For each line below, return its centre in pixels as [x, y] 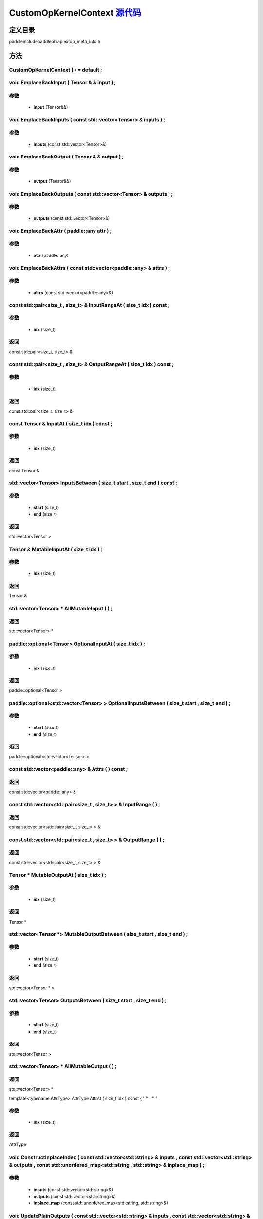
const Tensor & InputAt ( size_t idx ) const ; [61, 423]
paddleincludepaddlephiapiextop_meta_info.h [55, 42]
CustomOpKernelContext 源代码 [75, 13]
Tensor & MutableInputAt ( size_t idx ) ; [56, 549]
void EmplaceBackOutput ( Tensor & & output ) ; [66, 157]
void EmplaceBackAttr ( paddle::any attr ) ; [60, 231]
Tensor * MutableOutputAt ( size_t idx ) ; [58, 875]
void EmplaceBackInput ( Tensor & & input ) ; [63, 83]
